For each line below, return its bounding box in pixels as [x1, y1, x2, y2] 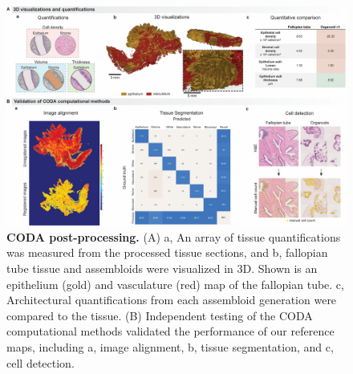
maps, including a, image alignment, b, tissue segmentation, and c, [6, 339, 334, 356]
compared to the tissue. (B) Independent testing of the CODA [6, 307, 313, 323]
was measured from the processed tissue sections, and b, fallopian [6, 244, 328, 261]
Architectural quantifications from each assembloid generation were [6, 291, 337, 308]
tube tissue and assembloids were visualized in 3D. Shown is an [6, 260, 318, 277]
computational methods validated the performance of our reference [6, 323, 335, 339]
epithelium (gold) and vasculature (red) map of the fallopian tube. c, [6, 275, 344, 292]
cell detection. [6, 354, 75, 371]
